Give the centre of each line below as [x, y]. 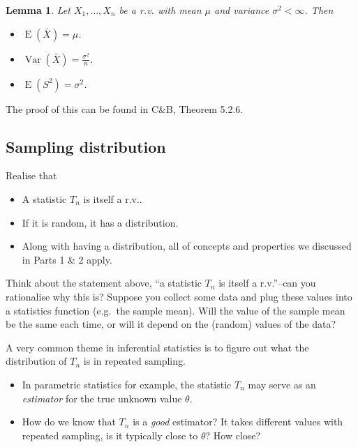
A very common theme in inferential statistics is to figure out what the [157, 347]
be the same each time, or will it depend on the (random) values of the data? [171, 324]
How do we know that [69, 422]
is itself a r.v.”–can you [267, 283]
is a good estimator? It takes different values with [238, 422]
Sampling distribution [86, 146]
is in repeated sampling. [134, 361]
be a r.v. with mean [160, 10]
